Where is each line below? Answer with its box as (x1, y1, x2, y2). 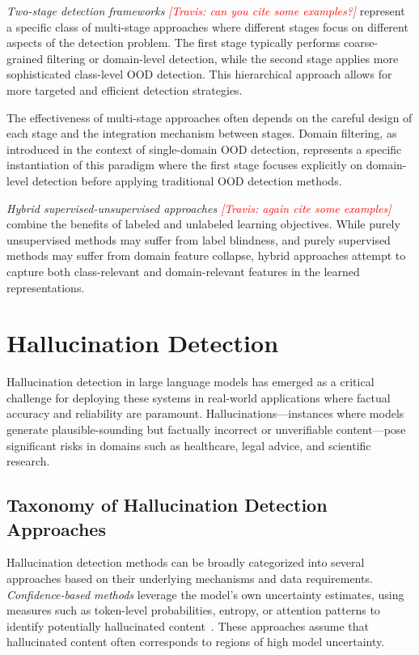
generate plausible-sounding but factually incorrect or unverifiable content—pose (6, 421, 406, 437)
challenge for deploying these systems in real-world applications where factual (6, 389, 391, 406)
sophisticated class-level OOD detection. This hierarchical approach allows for (6, 66, 392, 83)
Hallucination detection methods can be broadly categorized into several (6, 554, 365, 571)
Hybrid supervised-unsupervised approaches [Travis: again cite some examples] (6, 199, 391, 216)
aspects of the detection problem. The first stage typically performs (6, 34, 341, 51)
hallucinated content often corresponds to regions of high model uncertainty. (6, 633, 385, 650)
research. (6, 453, 50, 470)
